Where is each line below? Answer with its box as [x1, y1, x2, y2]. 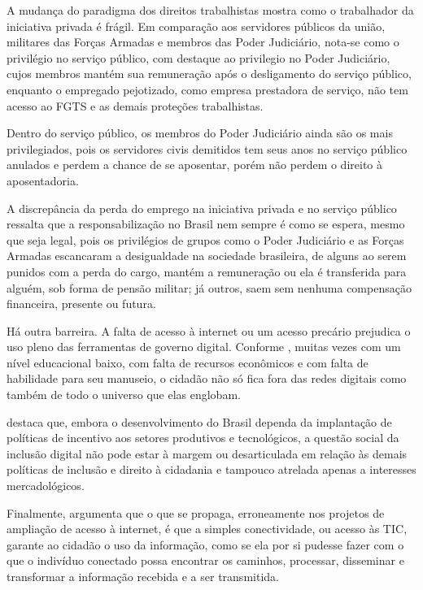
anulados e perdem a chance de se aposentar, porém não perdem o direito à [7, 156, 382, 173]
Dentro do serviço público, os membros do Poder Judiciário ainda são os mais [7, 124, 393, 141]
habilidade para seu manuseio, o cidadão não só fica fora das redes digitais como [7, 370, 407, 387]
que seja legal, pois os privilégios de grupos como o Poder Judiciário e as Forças [7, 231, 404, 248]
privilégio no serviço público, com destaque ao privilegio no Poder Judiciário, [7, 49, 390, 66]
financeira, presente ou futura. [7, 295, 156, 312]
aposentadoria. [7, 171, 79, 189]
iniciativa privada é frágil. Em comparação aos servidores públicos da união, [7, 17, 386, 34]
